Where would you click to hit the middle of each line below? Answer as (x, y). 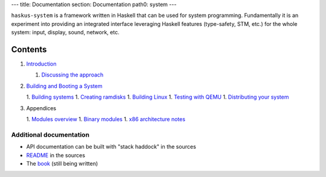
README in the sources (56, 155)
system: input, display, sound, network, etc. (66, 33)
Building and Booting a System (64, 86)
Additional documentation (50, 134)
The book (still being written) (62, 163)
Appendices (41, 108)
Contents (29, 49)
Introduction (41, 64)
